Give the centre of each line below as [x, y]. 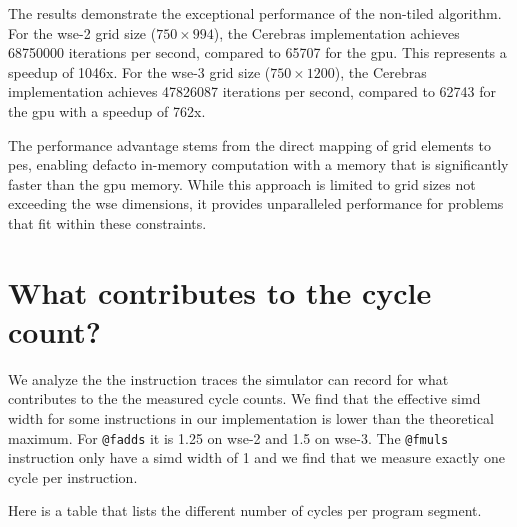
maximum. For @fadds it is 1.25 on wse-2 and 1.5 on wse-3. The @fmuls [228, 437]
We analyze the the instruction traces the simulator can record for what [228, 378]
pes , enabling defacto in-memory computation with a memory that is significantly [258, 164]
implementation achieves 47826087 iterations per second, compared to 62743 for [252, 91]
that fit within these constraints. [107, 222]
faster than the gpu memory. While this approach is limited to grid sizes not [242, 183]
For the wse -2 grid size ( [82, 32]
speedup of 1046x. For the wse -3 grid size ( [139, 71]
